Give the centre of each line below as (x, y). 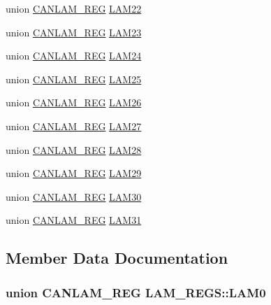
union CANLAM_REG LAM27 (74, 126)
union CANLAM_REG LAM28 (74, 149)
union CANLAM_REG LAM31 (74, 220)
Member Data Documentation (117, 258)
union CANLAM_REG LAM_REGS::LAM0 (136, 292)
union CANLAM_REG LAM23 (74, 32)
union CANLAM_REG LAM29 (74, 173)
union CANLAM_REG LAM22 (74, 8)
